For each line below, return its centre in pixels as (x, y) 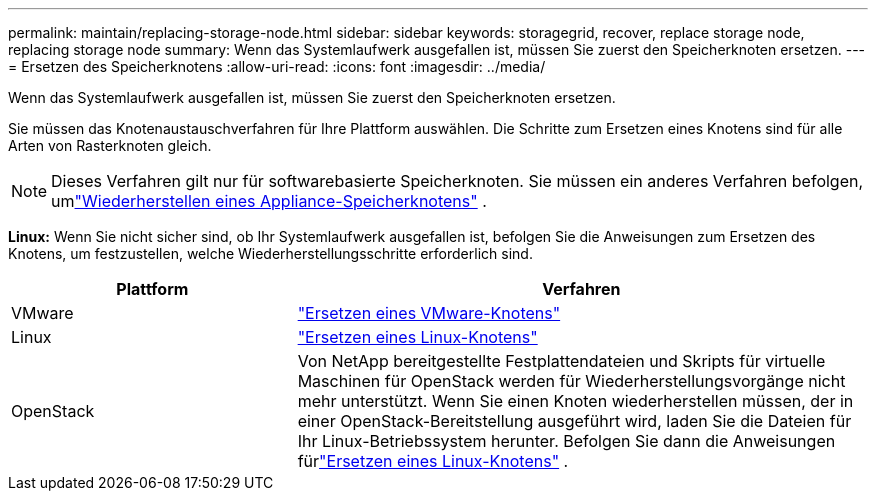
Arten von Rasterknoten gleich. (110, 145)
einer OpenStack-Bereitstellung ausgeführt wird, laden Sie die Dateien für (574, 421)
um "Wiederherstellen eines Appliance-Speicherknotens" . (269, 201)
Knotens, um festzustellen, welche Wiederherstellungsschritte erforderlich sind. (270, 253)
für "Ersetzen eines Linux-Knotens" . (433, 461)
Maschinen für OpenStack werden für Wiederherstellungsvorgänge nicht (571, 381)
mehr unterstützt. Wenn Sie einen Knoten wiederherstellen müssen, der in (575, 401)
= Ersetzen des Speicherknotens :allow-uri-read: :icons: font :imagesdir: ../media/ (277, 66)
